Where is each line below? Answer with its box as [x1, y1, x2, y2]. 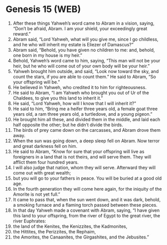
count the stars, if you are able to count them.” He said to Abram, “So [13, 73, 156, 79]
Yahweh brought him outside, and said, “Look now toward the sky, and [13, 68, 159, 74]
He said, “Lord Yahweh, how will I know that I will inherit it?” [13, 100, 136, 106]
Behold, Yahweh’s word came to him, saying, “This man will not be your [13, 57, 160, 63]
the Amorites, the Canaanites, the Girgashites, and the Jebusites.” [13, 234, 149, 240]
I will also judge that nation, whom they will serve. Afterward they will [13, 165, 156, 171]
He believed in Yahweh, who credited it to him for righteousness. [13, 84, 147, 90]
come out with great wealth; [13, 170, 71, 176]
